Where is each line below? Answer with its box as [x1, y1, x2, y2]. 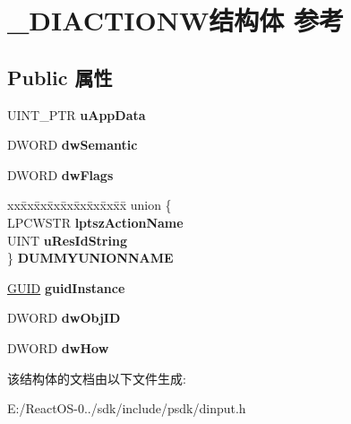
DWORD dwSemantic [7, 135, 138, 154]
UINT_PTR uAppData [7, 105, 146, 124]
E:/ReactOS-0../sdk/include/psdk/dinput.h [7, 399, 246, 418]
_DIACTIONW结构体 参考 [7, 2, 344, 39]
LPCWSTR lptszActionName [7, 212, 184, 231]
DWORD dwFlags [7, 165, 114, 184]
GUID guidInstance [7, 278, 125, 297]
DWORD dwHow [7, 338, 109, 357]
